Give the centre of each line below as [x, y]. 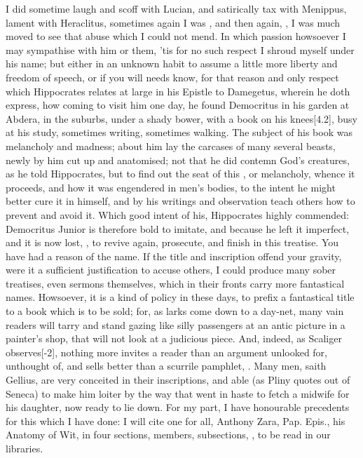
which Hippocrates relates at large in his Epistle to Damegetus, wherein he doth [178, 91]
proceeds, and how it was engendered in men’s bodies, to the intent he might [171, 187]
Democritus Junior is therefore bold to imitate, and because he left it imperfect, [178, 228]
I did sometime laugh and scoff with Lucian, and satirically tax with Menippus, [176, 8]
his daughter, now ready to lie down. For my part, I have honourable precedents [178, 407]
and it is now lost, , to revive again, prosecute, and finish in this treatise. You [172, 242]
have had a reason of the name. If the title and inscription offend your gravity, [174, 256]
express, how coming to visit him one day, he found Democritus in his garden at [178, 105]
